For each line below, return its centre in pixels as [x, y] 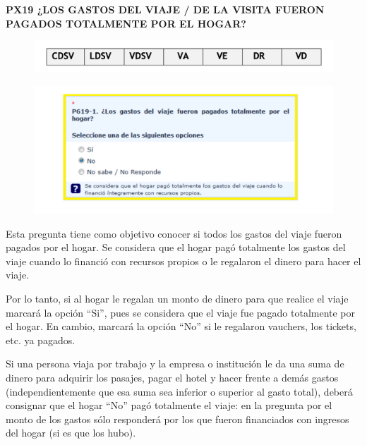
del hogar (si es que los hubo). [71, 433]
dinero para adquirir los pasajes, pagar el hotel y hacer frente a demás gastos [172, 378]
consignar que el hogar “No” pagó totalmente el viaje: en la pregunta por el [169, 405]
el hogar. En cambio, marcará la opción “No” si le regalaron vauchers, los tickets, [181, 326]
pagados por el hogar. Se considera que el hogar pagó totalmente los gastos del [176, 247]
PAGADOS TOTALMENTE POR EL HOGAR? [126, 23]
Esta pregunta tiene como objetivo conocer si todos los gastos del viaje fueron [174, 233]
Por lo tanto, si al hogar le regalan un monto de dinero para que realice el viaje [177, 299]
